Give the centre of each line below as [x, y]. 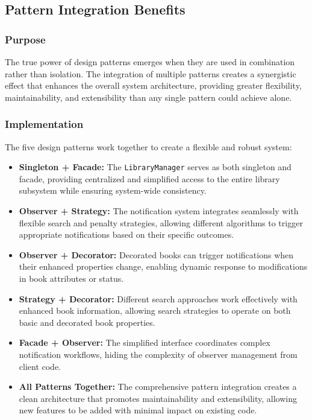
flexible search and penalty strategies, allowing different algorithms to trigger [161, 222]
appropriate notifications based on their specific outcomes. [126, 234]
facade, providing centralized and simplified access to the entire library [149, 178]
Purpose [25, 39]
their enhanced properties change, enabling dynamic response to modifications [163, 266]
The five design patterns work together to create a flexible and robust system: [148, 146]
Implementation [44, 124]
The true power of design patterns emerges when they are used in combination [150, 62]
